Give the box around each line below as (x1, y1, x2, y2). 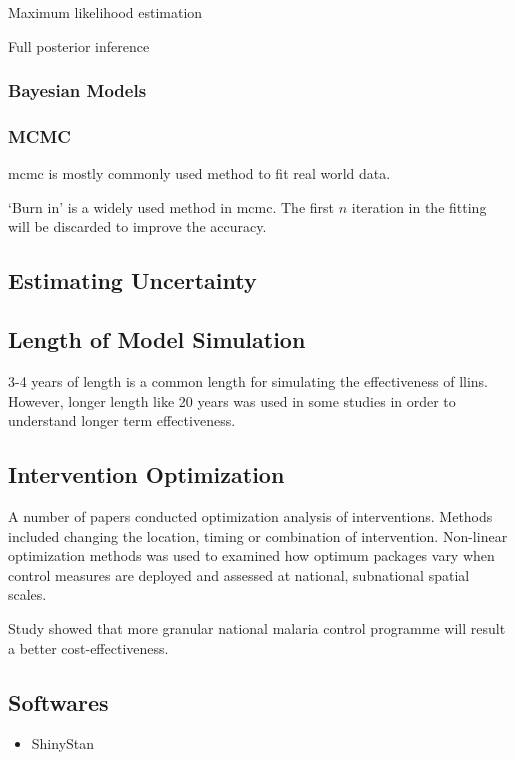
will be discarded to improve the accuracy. (8, 216, 267, 237)
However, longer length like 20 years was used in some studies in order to (8, 390, 456, 411)
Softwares (8, 686, 109, 717)
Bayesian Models (8, 78, 147, 103)
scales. (8, 584, 47, 605)
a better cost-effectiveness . (8, 637, 169, 658)
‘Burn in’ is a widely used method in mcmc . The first (8, 196, 335, 217)
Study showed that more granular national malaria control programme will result (8, 617, 506, 638)
